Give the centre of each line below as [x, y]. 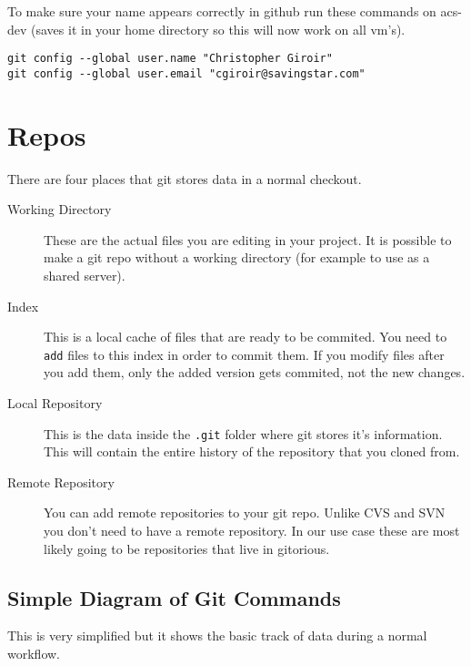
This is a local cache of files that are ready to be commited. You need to [246, 337]
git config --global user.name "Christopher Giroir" [170, 59]
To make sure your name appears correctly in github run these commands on [222, 11]
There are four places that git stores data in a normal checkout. [185, 178]
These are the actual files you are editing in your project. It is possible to [248, 239]
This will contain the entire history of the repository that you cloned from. [252, 451]
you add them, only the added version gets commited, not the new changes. [255, 372]
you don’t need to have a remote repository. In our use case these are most [252, 531]
